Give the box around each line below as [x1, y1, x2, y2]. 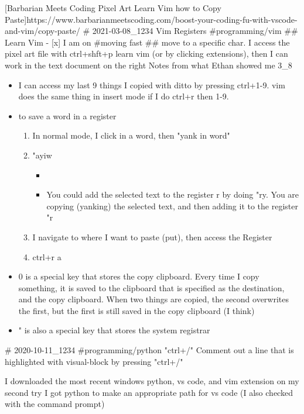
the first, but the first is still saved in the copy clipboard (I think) [18, 304, 255, 316]
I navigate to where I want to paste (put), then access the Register [32, 230, 272, 243]
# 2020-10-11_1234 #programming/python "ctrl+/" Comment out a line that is [5, 344, 294, 356]
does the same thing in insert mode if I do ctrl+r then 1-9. [18, 90, 229, 102]
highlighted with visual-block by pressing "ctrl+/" [5, 355, 183, 367]
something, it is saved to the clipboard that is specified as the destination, [18, 281, 285, 294]
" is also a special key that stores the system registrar [18, 324, 210, 336]
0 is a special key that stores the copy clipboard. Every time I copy [18, 270, 259, 282]
